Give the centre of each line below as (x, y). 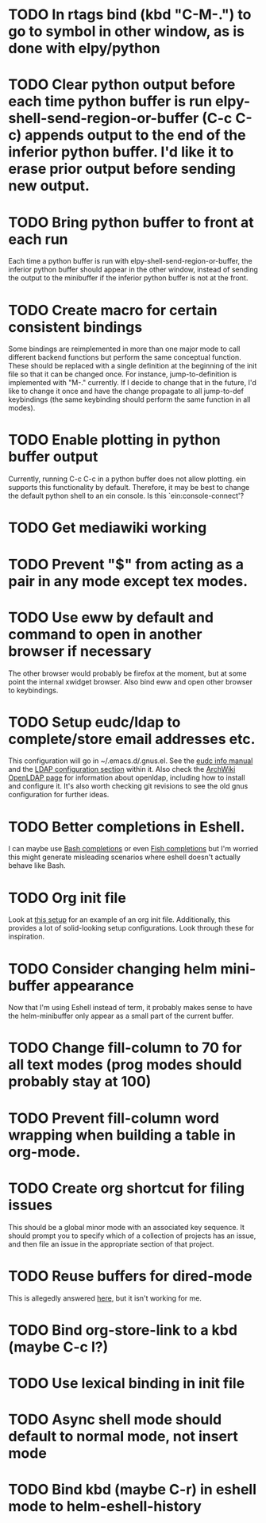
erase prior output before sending (122, 169)
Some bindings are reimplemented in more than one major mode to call (124, 349)
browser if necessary (80, 651)
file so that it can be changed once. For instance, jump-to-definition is (123, 374)
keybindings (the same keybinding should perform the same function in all (129, 399)
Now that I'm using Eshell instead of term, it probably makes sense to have (130, 1008)
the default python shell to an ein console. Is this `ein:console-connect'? (126, 496)
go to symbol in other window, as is (126, 31)
